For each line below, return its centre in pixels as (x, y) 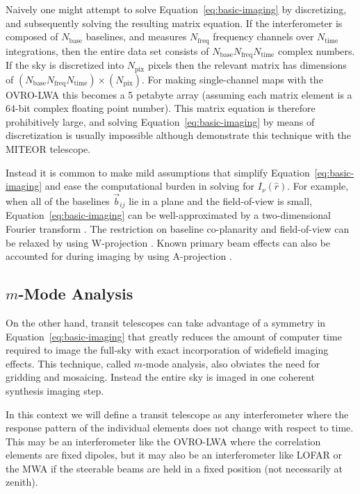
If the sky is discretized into (65, 65)
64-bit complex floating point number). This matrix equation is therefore (161, 108)
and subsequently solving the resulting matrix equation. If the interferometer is (174, 23)
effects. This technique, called (68, 363)
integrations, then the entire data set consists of (107, 50)
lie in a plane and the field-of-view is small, (221, 200)
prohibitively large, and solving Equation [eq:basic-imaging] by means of (160, 121)
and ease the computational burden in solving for (150, 186)
